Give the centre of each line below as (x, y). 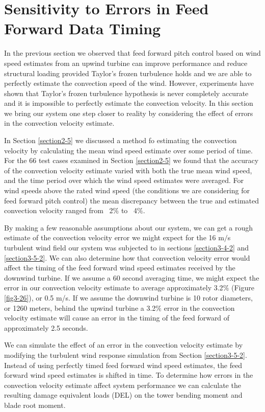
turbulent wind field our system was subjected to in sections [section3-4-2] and (127, 247)
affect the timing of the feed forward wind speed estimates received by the (120, 268)
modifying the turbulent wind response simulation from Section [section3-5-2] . (126, 354)
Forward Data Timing (83, 28)
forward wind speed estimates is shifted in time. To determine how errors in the (129, 375)
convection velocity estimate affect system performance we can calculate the (123, 385)
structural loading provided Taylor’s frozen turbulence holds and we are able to (128, 73)
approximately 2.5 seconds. (46, 327)
